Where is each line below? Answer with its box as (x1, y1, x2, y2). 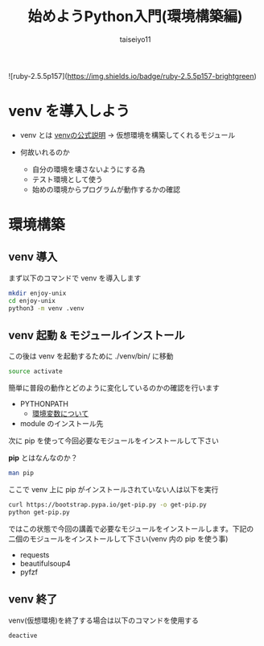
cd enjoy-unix (8, 296, 56, 304)
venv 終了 (8, 593, 58, 607)
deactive (8, 632, 38, 640)
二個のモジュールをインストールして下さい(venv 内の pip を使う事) (8, 533, 229, 544)
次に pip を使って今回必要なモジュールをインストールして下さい (8, 436, 220, 445)
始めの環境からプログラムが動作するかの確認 (31, 184, 181, 194)
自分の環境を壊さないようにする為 (31, 164, 146, 174)
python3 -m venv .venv (8, 304, 85, 313)
